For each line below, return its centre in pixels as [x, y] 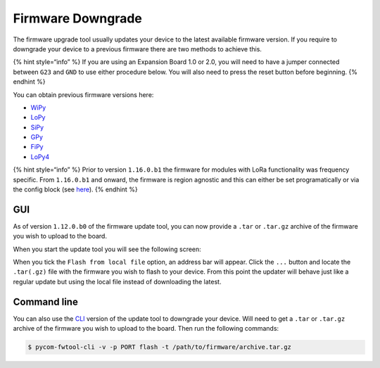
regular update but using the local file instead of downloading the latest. [117, 281]
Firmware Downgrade [77, 18]
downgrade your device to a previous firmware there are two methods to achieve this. [137, 49]
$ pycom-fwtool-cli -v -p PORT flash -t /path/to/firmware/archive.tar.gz [160, 347]
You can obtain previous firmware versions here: [83, 94]
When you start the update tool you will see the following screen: [107, 249]
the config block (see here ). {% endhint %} [75, 189]
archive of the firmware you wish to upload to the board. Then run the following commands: [146, 329]
